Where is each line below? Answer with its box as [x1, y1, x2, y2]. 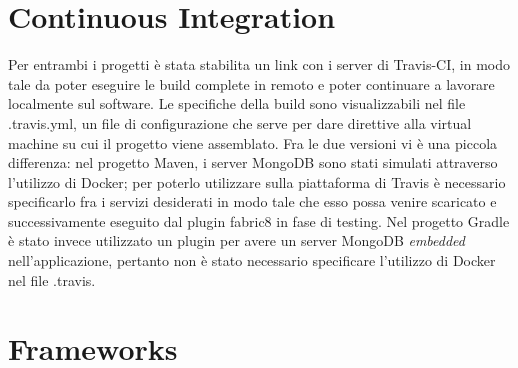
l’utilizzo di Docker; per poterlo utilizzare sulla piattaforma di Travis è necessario [8, 171, 506, 192]
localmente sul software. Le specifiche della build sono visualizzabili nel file [8, 93, 466, 114]
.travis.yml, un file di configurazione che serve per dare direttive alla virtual [8, 112, 472, 133]
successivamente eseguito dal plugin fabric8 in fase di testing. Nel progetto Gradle [8, 210, 510, 231]
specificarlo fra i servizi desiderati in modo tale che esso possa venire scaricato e [8, 191, 497, 212]
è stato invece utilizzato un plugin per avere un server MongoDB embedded [8, 230, 466, 251]
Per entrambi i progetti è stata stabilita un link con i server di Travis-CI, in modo [8, 54, 511, 75]
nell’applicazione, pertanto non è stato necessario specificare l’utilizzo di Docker [8, 250, 496, 271]
